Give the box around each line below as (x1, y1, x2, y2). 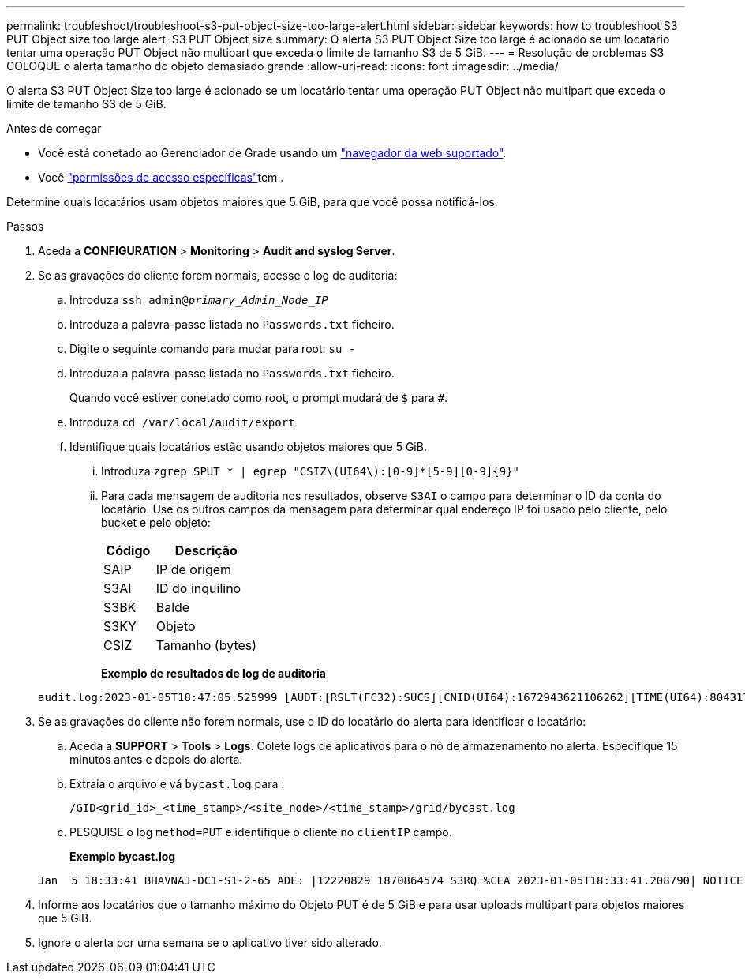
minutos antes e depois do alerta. (69, 753, 243, 766)
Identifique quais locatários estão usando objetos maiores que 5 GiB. (69, 440, 427, 453)
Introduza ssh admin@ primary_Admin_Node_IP (69, 293, 328, 306)
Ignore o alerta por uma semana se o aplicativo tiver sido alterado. (38, 936, 382, 949)
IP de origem (155, 561, 232, 577)
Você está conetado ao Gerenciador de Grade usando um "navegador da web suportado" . (38, 146, 507, 160)
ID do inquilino (155, 580, 241, 596)
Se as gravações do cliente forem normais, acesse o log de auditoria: (38, 268, 398, 282)
